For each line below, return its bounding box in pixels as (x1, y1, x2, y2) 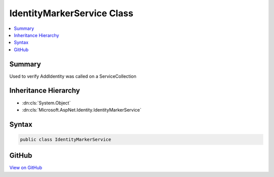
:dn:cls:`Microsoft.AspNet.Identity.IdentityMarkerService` (22, 107, 142, 113)
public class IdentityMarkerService (20, 136, 112, 142)
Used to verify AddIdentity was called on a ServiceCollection (9, 73, 136, 79)
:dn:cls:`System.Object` (22, 99, 71, 106)
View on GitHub (9, 165, 43, 171)
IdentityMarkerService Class (9, 8, 134, 19)
